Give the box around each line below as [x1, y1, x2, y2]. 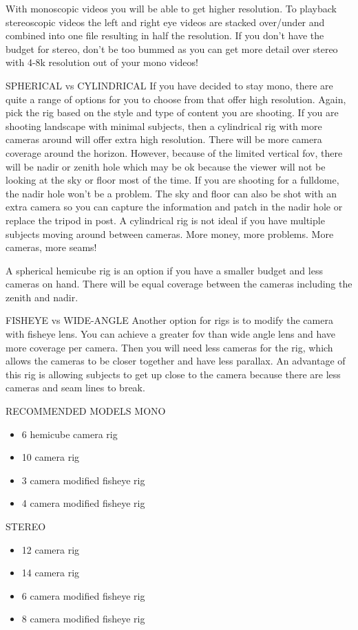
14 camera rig [21, 565, 80, 580]
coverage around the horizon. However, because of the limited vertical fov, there [6, 145, 343, 160]
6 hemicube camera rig [21, 426, 118, 441]
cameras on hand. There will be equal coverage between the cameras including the [6, 276, 352, 291]
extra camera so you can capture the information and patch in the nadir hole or [6, 199, 343, 214]
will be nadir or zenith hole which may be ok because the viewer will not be [6, 159, 326, 173]
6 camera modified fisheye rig [21, 588, 145, 602]
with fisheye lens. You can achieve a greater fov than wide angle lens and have [6, 327, 335, 341]
